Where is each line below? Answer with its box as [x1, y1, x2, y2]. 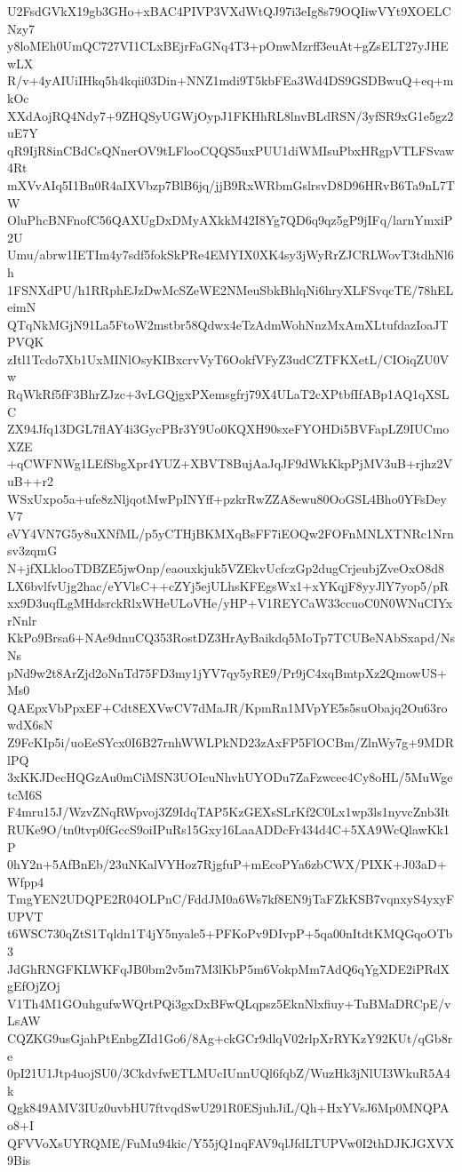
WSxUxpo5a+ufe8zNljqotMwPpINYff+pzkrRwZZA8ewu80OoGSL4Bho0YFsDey [7, 489, 447, 507]
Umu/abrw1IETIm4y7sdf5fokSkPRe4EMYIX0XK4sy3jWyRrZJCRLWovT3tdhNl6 [7, 245, 454, 264]
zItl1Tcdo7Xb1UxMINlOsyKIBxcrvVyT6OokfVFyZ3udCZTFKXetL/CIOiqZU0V [7, 349, 450, 368]
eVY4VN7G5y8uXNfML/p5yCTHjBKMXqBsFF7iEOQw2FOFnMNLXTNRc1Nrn [7, 523, 454, 542]
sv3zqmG [7, 541, 58, 560]
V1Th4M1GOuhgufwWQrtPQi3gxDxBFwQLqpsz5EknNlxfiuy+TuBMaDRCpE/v [7, 993, 451, 1012]
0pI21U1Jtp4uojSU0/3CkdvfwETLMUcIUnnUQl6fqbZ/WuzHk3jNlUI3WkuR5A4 [7, 1064, 450, 1082]
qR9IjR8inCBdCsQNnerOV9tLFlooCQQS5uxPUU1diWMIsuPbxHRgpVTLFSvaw [7, 140, 455, 159]
